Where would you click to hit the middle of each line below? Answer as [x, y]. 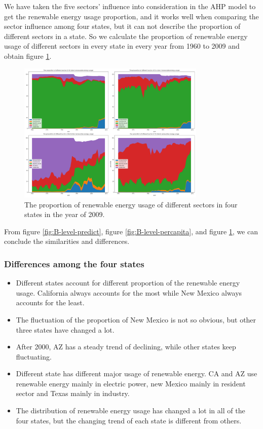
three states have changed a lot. [65, 329]
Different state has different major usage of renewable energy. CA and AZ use [137, 373]
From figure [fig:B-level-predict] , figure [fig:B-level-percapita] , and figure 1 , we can [131, 231]
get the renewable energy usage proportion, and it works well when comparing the [131, 16]
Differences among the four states [74, 263]
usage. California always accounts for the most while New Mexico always [129, 292]
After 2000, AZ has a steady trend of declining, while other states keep [126, 347]
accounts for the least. [50, 302]
